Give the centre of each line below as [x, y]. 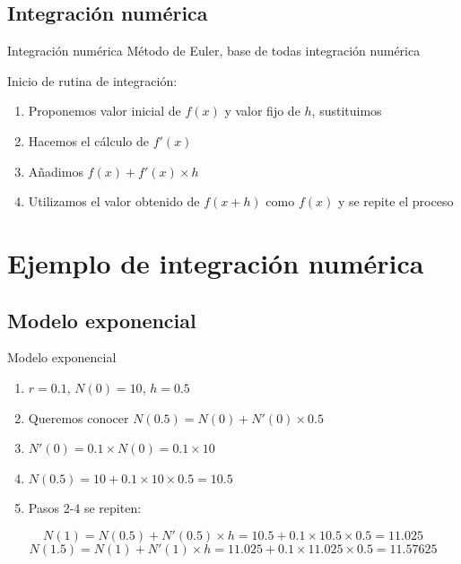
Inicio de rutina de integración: [92, 80]
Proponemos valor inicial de [104, 111]
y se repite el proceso [396, 201]
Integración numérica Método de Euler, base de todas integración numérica [214, 51]
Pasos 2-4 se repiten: [85, 508]
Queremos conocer [78, 417]
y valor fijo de [262, 111]
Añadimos [56, 171]
